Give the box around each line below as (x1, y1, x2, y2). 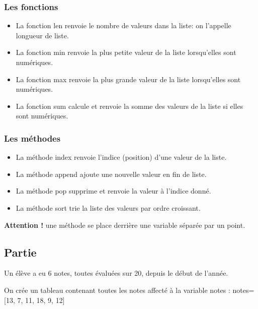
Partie (4, 244, 37, 260)
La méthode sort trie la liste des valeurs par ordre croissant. (16, 202, 201, 213)
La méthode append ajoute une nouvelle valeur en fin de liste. (16, 168, 207, 179)
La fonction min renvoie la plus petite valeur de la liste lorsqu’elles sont (16, 47, 236, 57)
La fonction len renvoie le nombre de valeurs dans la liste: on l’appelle (16, 20, 231, 31)
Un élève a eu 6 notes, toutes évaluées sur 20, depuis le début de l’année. (4, 268, 228, 278)
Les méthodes (4, 132, 61, 144)
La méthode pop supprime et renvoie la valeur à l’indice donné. (16, 186, 211, 196)
